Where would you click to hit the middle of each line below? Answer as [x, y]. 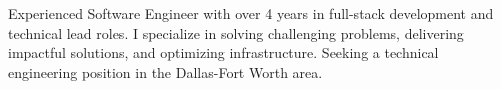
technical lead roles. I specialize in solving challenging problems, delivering [236, 32]
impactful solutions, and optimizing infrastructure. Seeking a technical [223, 52]
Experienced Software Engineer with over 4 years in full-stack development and [251, 13]
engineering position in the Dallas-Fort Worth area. [165, 71]
